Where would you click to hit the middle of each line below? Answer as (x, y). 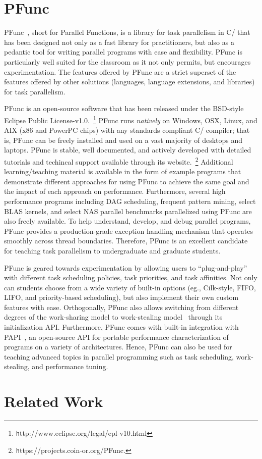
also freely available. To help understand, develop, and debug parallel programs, (127, 221)
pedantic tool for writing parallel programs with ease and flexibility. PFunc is (123, 52)
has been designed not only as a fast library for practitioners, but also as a (119, 42)
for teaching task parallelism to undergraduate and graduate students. (112, 250)
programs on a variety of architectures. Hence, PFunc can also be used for (118, 347)
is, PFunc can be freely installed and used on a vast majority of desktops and (123, 140)
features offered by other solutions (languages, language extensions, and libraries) (129, 82)
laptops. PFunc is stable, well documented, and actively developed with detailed (128, 150)
